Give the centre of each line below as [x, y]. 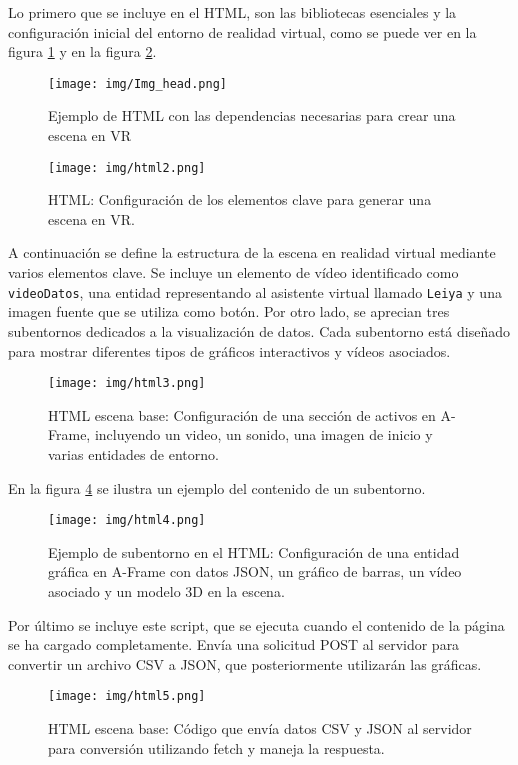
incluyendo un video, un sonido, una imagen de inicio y [263, 434]
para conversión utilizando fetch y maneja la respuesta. [216, 747]
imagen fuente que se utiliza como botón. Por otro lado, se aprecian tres [229, 311]
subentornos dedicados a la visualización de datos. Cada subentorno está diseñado [259, 330]
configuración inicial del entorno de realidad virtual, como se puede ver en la [242, 31]
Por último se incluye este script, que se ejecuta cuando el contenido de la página [256, 624]
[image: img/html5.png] [127, 696]
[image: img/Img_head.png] [137, 83]
